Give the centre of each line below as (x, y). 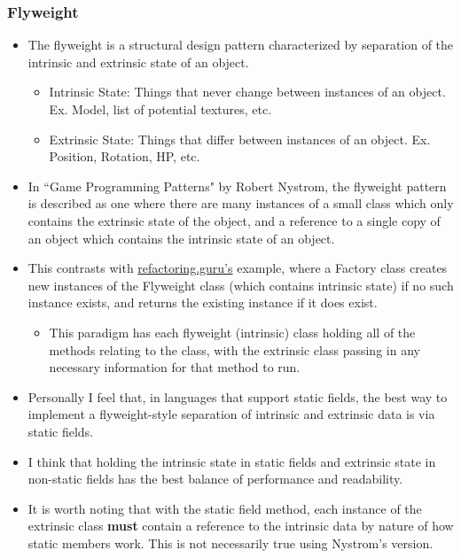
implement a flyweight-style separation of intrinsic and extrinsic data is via (231, 414)
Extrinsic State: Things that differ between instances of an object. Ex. (240, 139)
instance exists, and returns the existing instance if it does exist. (203, 302)
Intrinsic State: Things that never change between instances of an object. (247, 92)
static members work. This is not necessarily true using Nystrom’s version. (230, 542)
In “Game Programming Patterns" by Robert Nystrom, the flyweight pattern (237, 186)
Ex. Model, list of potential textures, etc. (160, 109)
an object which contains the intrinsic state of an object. (181, 238)
